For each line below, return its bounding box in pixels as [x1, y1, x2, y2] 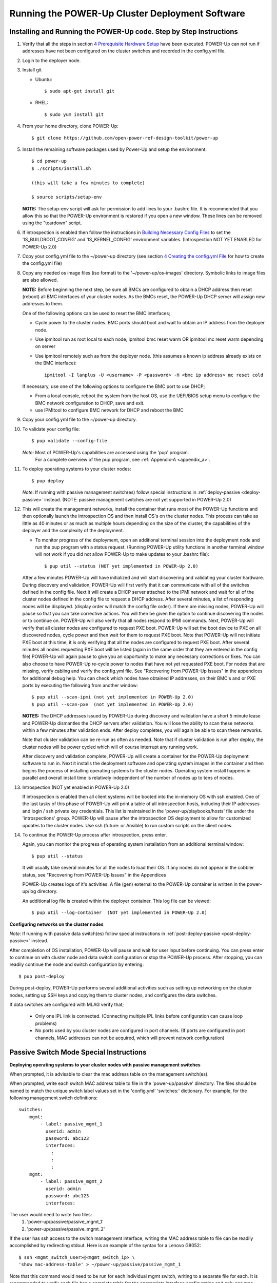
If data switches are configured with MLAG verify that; [9, 1001, 124, 1008]
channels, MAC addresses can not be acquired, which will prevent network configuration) [35, 1035, 225, 1041]
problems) [35, 1020, 57, 1026]
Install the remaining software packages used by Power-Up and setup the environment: [22, 146, 207, 152]
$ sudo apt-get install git [44, 88, 115, 94]
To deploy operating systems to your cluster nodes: [22, 466, 131, 472]
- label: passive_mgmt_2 [40, 1178, 103, 1184]
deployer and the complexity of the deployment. [22, 528, 124, 534]
